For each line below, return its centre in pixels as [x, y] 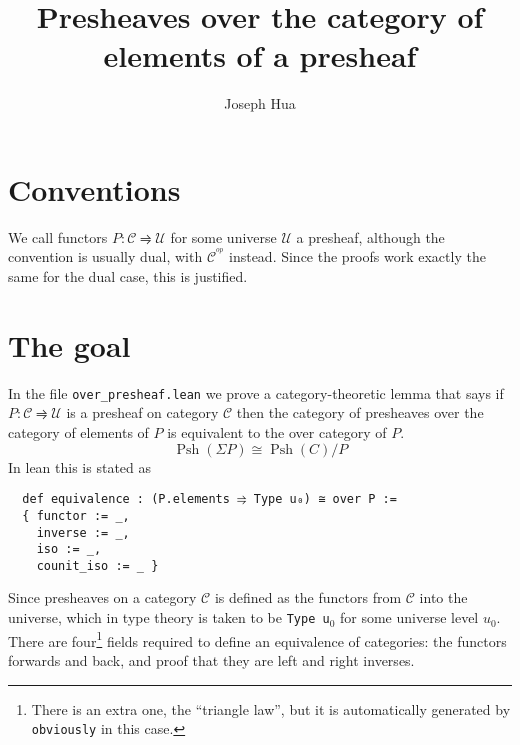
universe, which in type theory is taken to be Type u [169, 617]
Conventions [94, 188]
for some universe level [409, 617]
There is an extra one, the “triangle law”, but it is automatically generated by [271, 708]
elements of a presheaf [260, 55]
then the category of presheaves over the [360, 412]
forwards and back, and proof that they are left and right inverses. [211, 659]
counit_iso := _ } [97, 565]
